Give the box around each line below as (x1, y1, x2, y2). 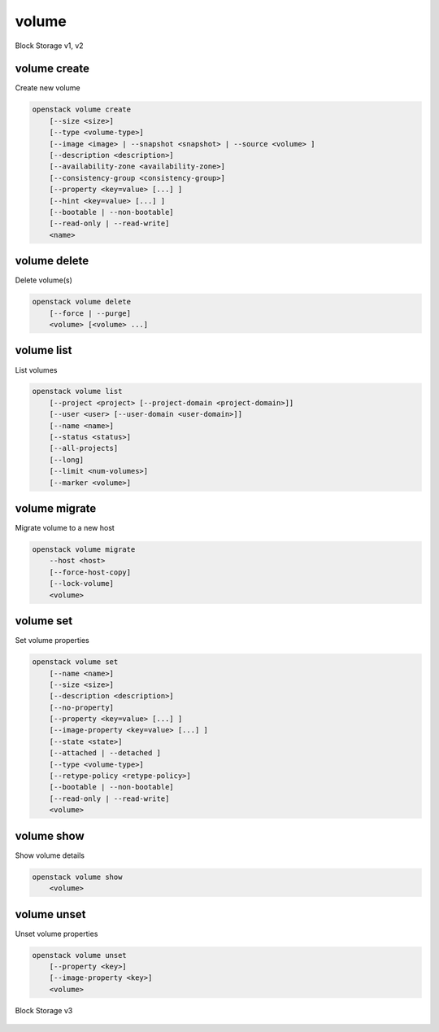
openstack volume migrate (32, 545, 136, 554)
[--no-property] (49, 702, 114, 712)
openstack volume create (32, 105, 132, 114)
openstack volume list (32, 387, 123, 396)
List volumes (15, 365, 58, 374)
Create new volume (15, 83, 80, 93)
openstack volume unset (32, 951, 128, 960)
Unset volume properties (15, 929, 98, 938)
